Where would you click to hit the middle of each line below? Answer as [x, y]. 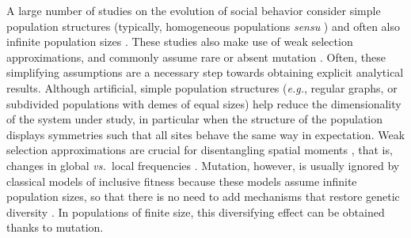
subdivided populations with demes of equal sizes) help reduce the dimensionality [204, 103]
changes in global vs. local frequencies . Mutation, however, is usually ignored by [203, 165]
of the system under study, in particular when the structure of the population [195, 119]
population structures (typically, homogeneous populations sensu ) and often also [203, 26]
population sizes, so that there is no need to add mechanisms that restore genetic [203, 196]
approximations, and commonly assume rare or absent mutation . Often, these [196, 57]
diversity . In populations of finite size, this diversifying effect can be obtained [196, 212]
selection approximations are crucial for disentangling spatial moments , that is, [200, 150]
